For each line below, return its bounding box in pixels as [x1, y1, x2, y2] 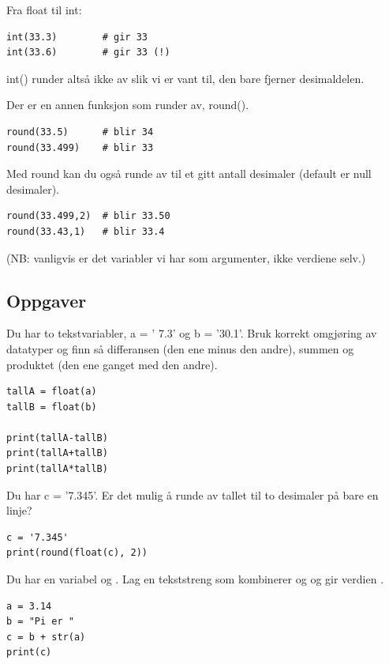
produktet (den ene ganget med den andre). [6, 356, 218, 372]
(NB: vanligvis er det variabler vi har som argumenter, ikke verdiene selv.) [6, 249, 366, 266]
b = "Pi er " [6, 616, 74, 628]
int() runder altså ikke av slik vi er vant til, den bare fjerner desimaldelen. [6, 70, 365, 86]
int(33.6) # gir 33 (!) [6, 47, 170, 58]
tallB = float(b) [6, 401, 97, 413]
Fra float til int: [6, 2, 82, 17]
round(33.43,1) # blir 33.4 [6, 225, 165, 237]
